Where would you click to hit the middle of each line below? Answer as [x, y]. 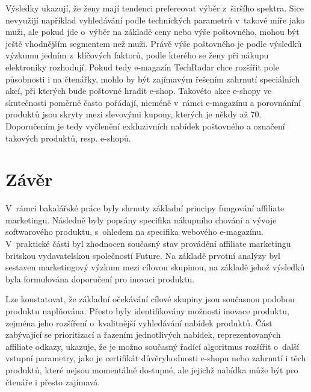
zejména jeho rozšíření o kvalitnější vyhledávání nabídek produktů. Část [139, 322]
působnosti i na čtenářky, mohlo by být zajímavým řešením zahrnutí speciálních [153, 79]
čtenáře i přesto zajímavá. [53, 381]
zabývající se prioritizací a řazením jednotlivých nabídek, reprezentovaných [143, 334]
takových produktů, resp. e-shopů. [68, 138]
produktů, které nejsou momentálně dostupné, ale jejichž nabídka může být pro [152, 369]
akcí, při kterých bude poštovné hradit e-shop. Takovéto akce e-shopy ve [139, 91]
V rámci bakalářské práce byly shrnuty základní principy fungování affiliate [145, 208]
